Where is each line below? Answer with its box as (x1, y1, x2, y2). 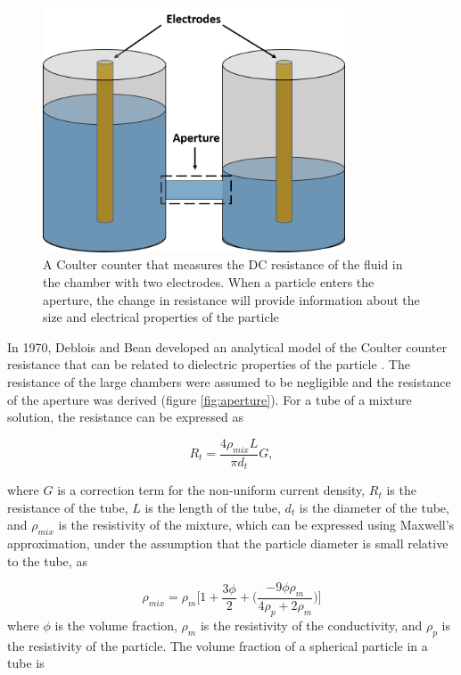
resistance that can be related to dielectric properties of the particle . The (7, 355, 410, 374)
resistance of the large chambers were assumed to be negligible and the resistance (7, 372, 451, 391)
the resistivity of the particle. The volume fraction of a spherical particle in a (7, 636, 428, 654)
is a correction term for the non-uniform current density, (57, 481, 366, 499)
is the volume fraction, (54, 615, 177, 634)
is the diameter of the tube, (299, 498, 449, 516)
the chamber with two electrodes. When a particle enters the (43, 273, 375, 292)
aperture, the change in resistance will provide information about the (43, 290, 420, 309)
